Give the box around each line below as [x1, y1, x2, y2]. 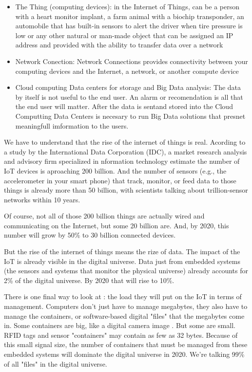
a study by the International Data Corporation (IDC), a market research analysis [4, 146, 247, 156]
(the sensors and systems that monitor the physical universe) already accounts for [4, 265, 248, 276]
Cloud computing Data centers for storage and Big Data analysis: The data [15, 82, 241, 92]
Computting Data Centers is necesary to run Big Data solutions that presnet [15, 110, 246, 121]
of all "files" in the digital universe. [4, 358, 107, 369]
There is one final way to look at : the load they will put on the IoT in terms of [4, 291, 242, 302]
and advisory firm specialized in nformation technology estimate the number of [4, 156, 240, 166]
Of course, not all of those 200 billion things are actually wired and [4, 211, 205, 221]
